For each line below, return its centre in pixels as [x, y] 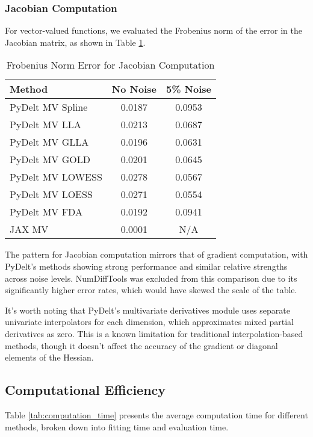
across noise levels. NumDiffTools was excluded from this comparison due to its [151, 278]
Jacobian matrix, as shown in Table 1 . [75, 42]
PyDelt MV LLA [45, 125]
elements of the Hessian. [49, 357]
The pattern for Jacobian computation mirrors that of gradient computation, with [156, 254]
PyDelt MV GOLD [50, 160]
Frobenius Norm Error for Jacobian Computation [110, 65]
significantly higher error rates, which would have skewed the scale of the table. [151, 290]
